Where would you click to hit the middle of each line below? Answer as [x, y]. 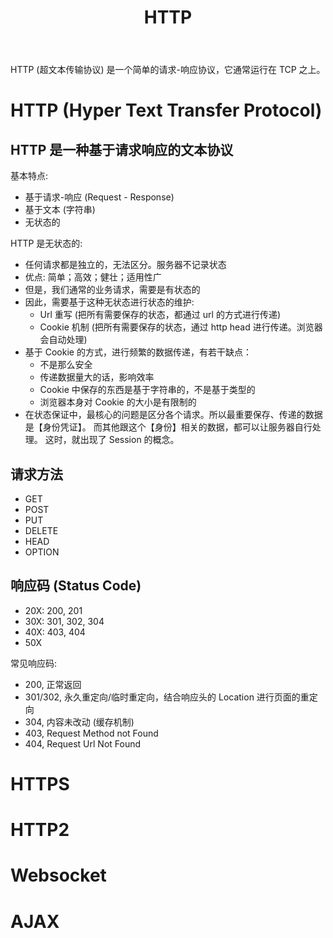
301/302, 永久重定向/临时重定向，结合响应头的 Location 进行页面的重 [167, 697]
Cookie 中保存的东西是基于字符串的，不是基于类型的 [147, 390]
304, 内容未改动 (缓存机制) [79, 722]
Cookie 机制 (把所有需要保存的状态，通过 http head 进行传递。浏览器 [181, 327]
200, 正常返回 [53, 684]
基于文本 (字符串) [60, 210]
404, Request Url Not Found [83, 743]
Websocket [58, 875]
